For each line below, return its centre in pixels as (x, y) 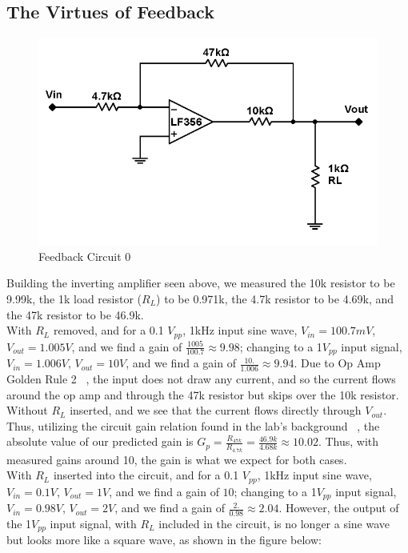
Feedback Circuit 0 (85, 256)
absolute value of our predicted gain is (100, 441)
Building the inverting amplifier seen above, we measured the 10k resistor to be (201, 283)
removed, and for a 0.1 (108, 330)
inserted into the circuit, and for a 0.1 (146, 475)
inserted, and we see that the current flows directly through (216, 410)
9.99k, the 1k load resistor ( (74, 299)
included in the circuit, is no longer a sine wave (274, 523)
